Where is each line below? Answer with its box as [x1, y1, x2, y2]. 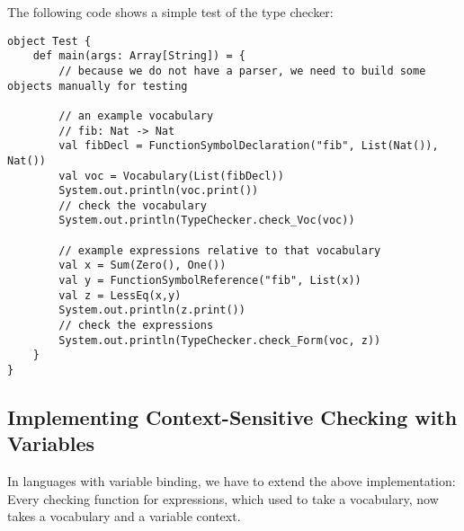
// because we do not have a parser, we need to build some [58, 64, 426, 77]
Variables [7, 429, 95, 457]
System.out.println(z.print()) [58, 304, 245, 317]
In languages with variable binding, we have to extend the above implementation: [7, 472, 456, 491]
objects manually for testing [7, 79, 188, 93]
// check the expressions [58, 319, 214, 332]
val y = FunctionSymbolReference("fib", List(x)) [58, 274, 361, 288]
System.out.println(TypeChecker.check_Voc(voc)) [58, 214, 355, 227]
